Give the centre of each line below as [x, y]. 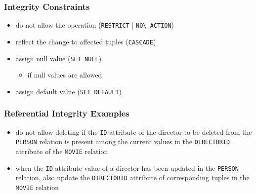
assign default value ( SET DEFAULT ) [69, 91]
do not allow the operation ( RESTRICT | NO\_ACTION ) [95, 25]
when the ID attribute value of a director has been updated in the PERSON [127, 168]
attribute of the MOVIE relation [62, 151]
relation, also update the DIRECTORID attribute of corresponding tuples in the [132, 177]
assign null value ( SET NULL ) [59, 58]
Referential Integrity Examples [67, 113]
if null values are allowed [65, 75]
